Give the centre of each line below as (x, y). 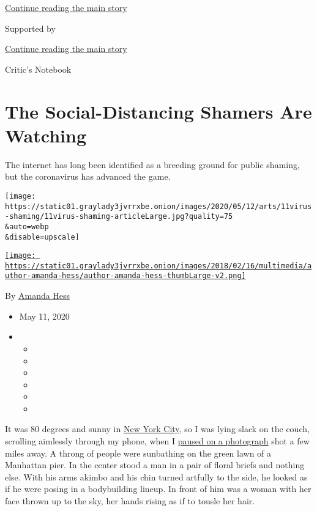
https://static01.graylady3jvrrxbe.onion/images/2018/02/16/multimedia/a (158, 266)
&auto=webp (27, 226)
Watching (46, 135)
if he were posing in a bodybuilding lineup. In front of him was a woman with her (158, 489)
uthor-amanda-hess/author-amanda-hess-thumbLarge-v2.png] (125, 276)
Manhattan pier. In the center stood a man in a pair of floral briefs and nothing (155, 465)
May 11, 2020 (44, 316)
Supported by (30, 28)
